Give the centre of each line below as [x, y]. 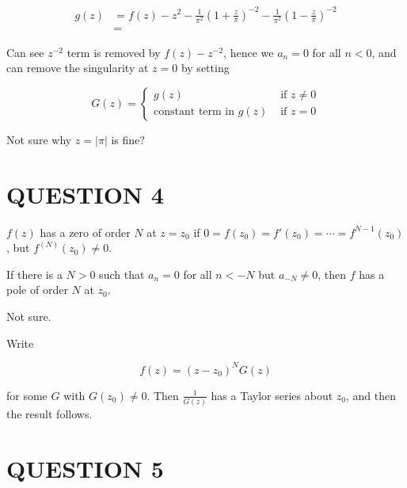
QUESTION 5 [85, 468]
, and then [371, 395]
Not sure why [39, 139]
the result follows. [49, 413]
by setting [205, 68]
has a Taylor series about [272, 395]
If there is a [34, 274]
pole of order [37, 290]
